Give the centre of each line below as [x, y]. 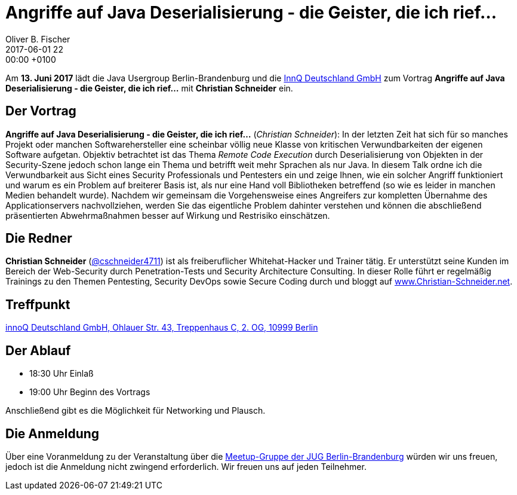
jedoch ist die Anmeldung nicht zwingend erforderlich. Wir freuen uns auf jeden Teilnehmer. [186, 466]
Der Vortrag [41, 111]
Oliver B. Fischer [38, 39]
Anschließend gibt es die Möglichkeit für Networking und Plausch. [136, 411]
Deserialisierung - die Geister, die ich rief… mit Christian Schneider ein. [149, 88]
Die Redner [39, 239]
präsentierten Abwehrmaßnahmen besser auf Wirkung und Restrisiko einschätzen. [168, 215]
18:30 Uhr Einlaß [61, 374]
